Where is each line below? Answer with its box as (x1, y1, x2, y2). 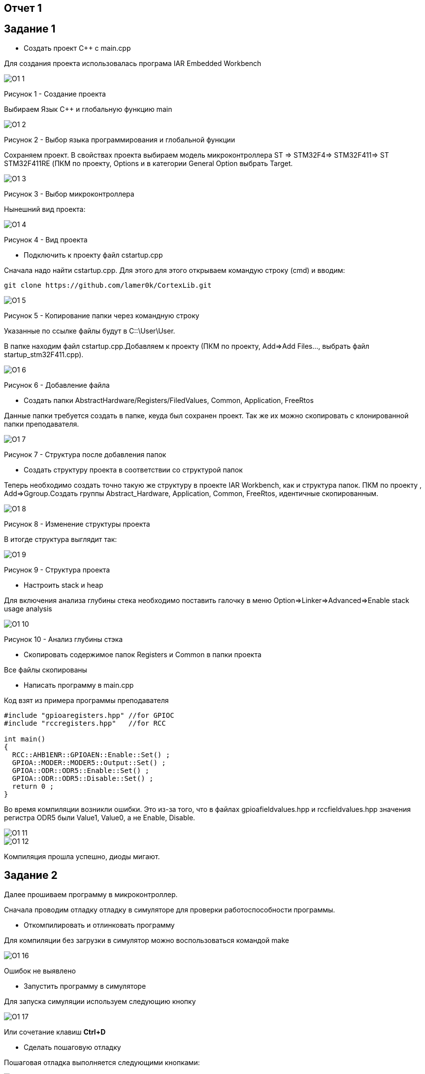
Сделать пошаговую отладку (24, 1042, 121, 1051)
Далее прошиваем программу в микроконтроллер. (4, 890, 178, 899)
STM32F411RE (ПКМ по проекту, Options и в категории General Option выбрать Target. (4, 159, 293, 168)
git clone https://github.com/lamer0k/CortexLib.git (4, 281, 212, 289)
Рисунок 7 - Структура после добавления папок (4, 450, 166, 459)
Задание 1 (4, 23, 56, 35)
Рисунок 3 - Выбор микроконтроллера (4, 189, 134, 198)
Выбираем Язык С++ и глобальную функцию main (4, 104, 172, 113)
